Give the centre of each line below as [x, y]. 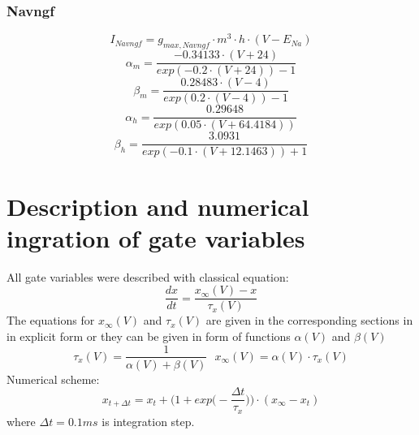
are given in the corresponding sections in [309, 320]
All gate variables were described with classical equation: [148, 276]
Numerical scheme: [53, 379]
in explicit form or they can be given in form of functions [149, 336]
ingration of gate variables [156, 237]
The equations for [51, 320]
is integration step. [148, 421]
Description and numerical [158, 206]
